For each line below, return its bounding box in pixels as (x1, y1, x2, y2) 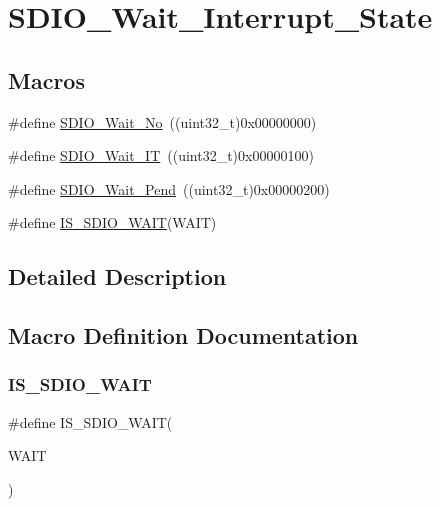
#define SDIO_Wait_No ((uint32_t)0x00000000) (8, 111, 317, 132)
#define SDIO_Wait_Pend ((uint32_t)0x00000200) (8, 178, 330, 199)
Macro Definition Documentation (8, 320, 359, 351)
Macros (8, 64, 85, 95)
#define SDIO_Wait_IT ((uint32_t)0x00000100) (8, 145, 314, 166)
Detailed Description (8, 261, 227, 292)
